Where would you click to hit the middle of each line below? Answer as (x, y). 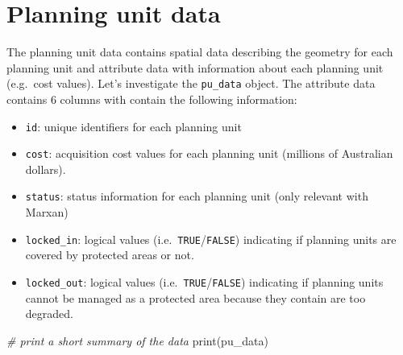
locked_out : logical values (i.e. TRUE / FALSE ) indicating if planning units (204, 281)
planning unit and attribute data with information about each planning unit (195, 67)
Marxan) (47, 212)
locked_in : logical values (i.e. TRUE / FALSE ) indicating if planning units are (211, 239)
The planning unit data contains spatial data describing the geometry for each (200, 52)
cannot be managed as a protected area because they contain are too (195, 297)
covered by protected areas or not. (110, 255)
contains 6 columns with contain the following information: (152, 99)
